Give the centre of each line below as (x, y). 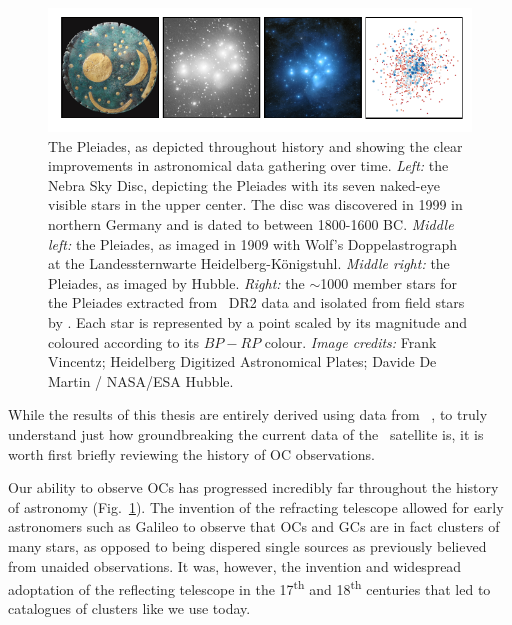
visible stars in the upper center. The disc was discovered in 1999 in (255, 204)
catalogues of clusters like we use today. (129, 608)
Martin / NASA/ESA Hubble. (141, 380)
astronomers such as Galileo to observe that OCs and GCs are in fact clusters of (254, 526)
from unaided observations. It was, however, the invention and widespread (235, 565)
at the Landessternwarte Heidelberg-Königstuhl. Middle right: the (249, 263)
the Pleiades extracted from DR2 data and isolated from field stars (256, 302)
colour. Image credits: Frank (350, 341)
